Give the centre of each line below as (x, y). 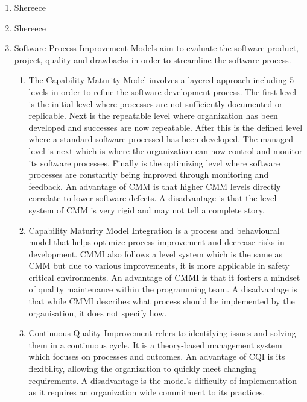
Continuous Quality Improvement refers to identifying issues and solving (162, 333)
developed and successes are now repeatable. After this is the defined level (166, 127)
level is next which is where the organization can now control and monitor (166, 150)
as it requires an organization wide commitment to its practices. (147, 392)
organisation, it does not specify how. (98, 312)
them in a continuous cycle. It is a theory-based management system (155, 344)
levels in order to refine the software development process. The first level (163, 91)
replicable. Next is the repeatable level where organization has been (153, 115)
